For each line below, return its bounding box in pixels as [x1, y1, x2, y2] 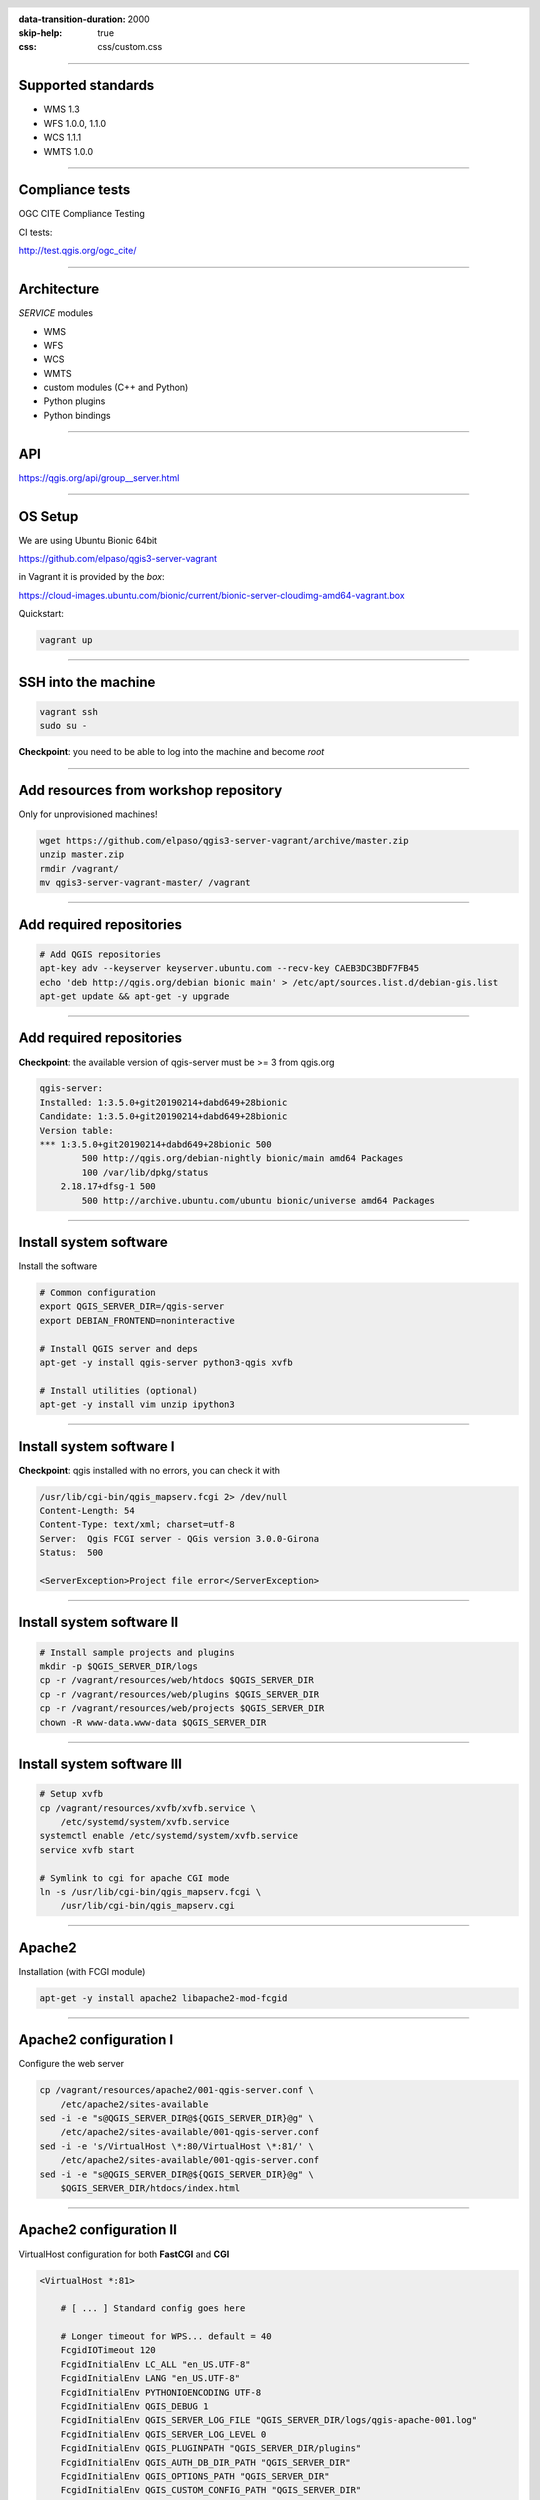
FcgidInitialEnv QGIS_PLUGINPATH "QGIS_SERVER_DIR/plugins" [60, 2443, 362, 2454]
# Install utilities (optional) [39, 1385, 199, 1396]
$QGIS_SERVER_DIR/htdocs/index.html [60, 2183, 240, 2194]
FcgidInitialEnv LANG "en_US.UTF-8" [60, 2373, 240, 2384]
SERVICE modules [18, 307, 94, 319]
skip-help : [18, 27, 63, 39]
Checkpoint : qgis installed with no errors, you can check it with [18, 1464, 280, 1476]
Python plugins [43, 395, 106, 407]
